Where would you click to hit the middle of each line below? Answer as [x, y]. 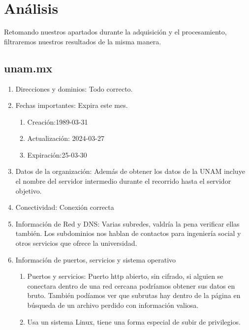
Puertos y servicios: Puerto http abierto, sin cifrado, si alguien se [125, 276]
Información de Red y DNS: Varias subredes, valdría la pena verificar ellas [127, 223]
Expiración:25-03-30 [57, 154]
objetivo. [29, 190]
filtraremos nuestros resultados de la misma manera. [83, 41]
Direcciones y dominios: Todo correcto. [74, 88]
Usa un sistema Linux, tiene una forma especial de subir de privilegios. [134, 321]
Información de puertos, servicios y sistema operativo [96, 259]
